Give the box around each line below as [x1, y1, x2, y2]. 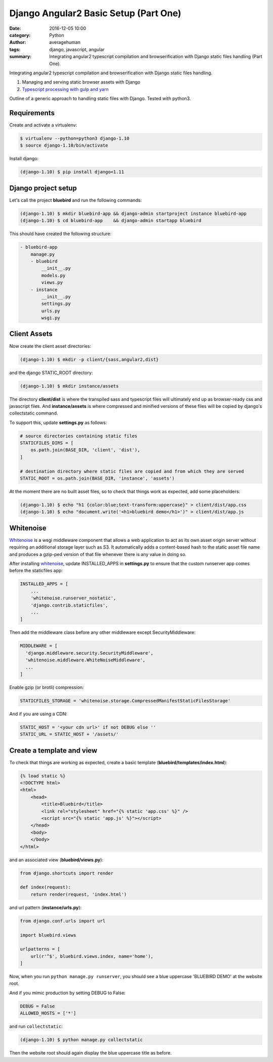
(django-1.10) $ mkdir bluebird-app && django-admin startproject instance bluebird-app [20, 210, 247, 216]
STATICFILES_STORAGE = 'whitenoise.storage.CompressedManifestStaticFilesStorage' [20, 698, 231, 704]
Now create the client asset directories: [9, 343, 92, 349]
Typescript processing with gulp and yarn [22, 86, 109, 92]
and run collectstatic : [9, 1024, 63, 1030]
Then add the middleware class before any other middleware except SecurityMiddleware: [9, 629, 196, 635]
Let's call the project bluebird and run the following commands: [9, 197, 142, 203]
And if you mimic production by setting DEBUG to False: [9, 990, 126, 996]
